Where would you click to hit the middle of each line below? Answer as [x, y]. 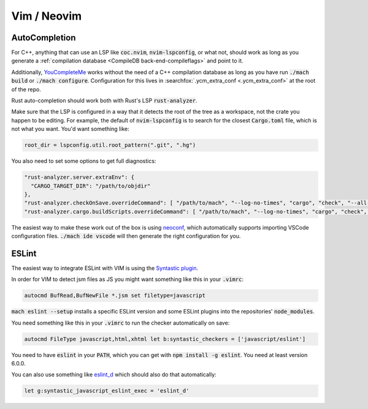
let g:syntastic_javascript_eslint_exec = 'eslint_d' [107, 391]
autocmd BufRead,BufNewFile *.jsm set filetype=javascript [115, 296]
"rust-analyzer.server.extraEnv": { [79, 177]
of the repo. [26, 89]
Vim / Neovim [47, 16]
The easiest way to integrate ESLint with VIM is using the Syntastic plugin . [105, 268]
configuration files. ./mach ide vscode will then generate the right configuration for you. [126, 236]
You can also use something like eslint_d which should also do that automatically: [114, 375]
